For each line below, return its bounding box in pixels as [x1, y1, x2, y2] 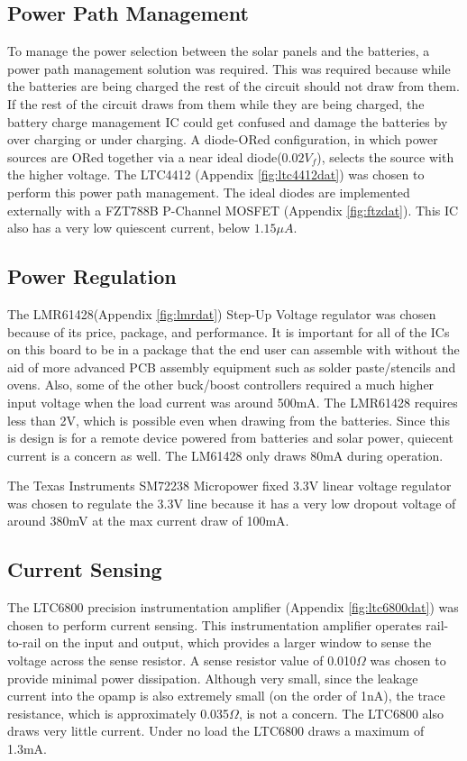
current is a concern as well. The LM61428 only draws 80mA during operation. [7, 445, 444, 464]
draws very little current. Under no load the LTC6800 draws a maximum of [7, 721, 425, 740]
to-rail [7, 633, 41, 652]
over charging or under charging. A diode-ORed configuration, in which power [7, 130, 438, 149]
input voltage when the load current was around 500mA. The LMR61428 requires [7, 392, 458, 411]
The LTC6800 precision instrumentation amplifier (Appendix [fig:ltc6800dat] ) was [7, 598, 459, 617]
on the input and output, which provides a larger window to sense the [45, 633, 432, 652]
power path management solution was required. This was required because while [7, 59, 451, 78]
